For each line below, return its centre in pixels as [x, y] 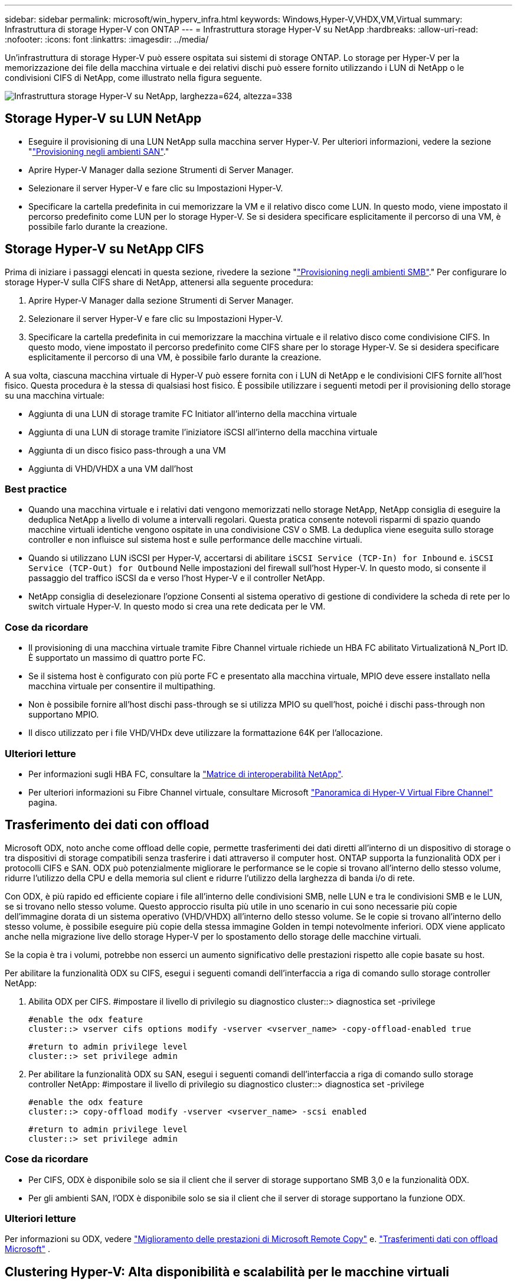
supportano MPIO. [64, 715]
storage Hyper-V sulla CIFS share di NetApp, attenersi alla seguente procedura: [159, 282]
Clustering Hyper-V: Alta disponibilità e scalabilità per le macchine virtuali [227, 1272]
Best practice [36, 489]
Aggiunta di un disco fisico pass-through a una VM [127, 450]
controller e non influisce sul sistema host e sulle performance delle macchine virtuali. [195, 540]
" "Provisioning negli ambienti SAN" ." [99, 151]
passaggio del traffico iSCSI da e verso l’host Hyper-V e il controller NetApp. [177, 578]
